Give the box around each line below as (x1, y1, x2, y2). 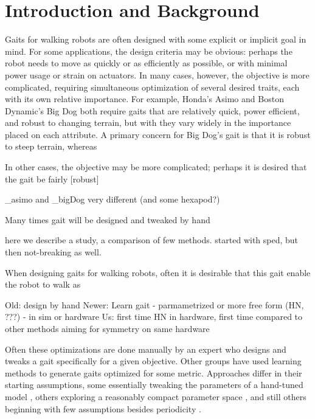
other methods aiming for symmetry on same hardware (5, 322, 210, 334)
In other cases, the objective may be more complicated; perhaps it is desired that (5, 161, 307, 173)
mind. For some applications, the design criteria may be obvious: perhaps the (5, 44, 292, 57)
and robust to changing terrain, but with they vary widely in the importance (5, 116, 291, 129)
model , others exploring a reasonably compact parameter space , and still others (5, 390, 306, 403)
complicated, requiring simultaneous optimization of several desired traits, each (5, 80, 300, 93)
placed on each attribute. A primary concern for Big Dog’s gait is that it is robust (5, 128, 311, 140)
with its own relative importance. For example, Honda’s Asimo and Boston (5, 92, 284, 105)
